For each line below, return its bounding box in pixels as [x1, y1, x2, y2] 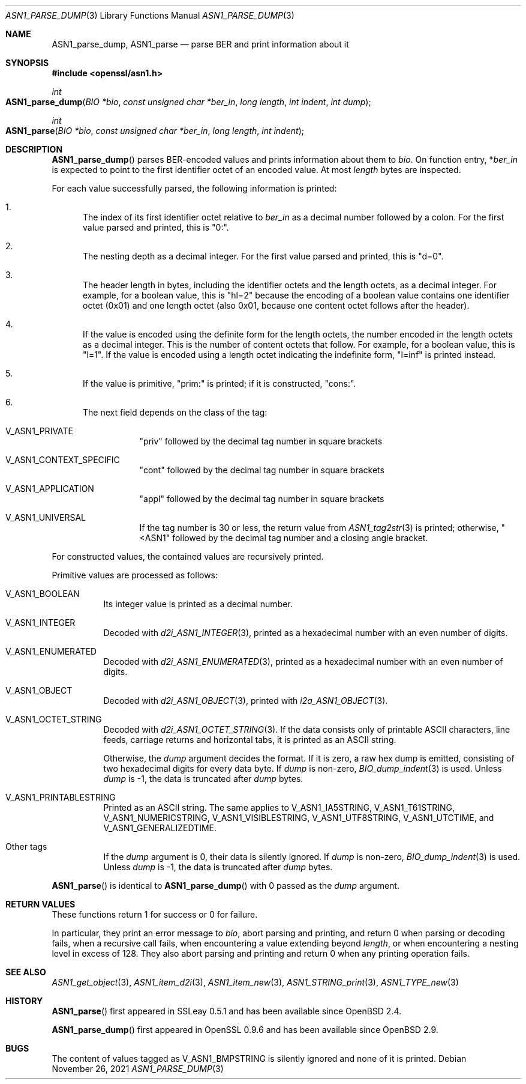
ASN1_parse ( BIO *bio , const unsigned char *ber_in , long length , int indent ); [5, 126, 304, 136]
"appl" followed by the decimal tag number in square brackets [139, 494, 384, 504]
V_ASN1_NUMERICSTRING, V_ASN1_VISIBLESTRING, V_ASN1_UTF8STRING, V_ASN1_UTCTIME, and [103, 813, 494, 823]
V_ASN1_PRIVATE [5, 426, 74, 436]
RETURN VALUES [5, 899, 76, 909]
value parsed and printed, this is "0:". [83, 222, 229, 232]
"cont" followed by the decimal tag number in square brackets [139, 465, 384, 475]
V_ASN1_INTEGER [5, 617, 76, 628]
